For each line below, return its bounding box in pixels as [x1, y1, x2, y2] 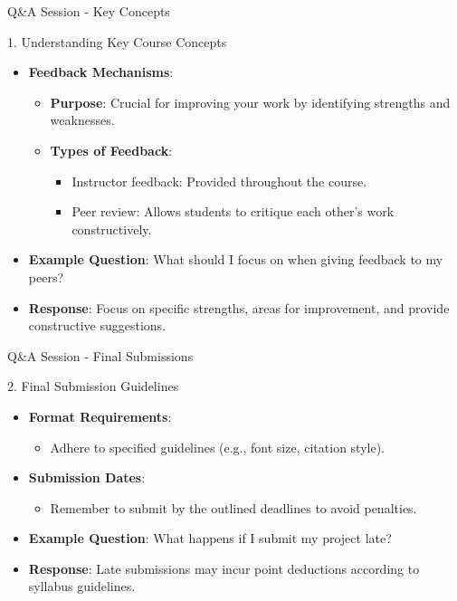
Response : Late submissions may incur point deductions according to [28, 558, 420, 577]
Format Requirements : [28, 406, 172, 425]
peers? [28, 267, 64, 286]
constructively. [71, 219, 152, 238]
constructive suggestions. [28, 316, 167, 335]
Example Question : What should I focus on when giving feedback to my [28, 250, 443, 269]
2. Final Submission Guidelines [7, 377, 179, 396]
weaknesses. [50, 110, 115, 129]
